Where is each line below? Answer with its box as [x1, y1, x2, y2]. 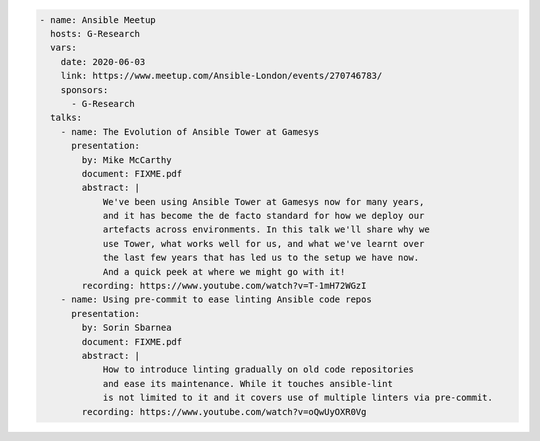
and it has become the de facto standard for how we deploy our [102, 210, 425, 222]
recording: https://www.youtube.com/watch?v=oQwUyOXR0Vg [81, 406, 367, 417]
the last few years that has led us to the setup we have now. [102, 252, 420, 264]
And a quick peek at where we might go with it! [102, 266, 346, 277]
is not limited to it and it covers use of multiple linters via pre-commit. [102, 392, 494, 404]
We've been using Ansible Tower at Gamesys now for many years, [102, 196, 425, 207]
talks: [50, 112, 83, 124]
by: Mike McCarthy [81, 154, 172, 165]
